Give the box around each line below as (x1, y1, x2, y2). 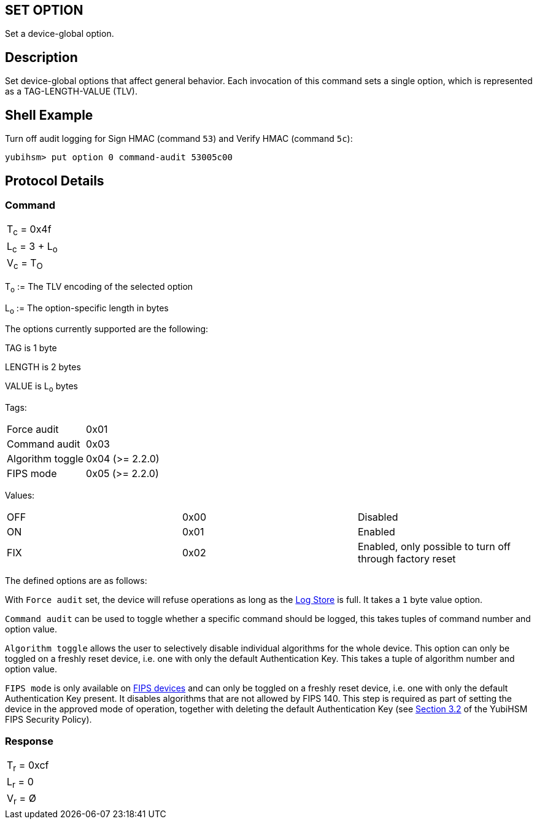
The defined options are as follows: (5, 575, 147, 586)
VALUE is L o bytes (5, 381, 78, 394)
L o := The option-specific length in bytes (5, 302, 169, 316)
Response (5, 734, 53, 747)
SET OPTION (5, 2, 83, 18)
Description (5, 49, 78, 65)
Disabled (357, 511, 398, 524)
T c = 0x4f (7, 223, 52, 238)
